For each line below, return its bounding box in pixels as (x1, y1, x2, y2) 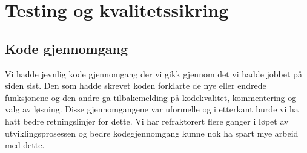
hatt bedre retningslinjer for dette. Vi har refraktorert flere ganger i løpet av (5, 114, 289, 127)
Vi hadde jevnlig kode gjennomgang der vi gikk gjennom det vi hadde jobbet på (5, 67, 302, 80)
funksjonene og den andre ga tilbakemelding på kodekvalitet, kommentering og (5, 91, 297, 103)
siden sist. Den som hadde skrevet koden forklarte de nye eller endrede (5, 79, 266, 92)
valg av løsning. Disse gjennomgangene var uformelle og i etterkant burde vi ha (5, 103, 299, 116)
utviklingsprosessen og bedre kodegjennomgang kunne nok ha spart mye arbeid (5, 126, 299, 139)
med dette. (5, 138, 45, 151)
